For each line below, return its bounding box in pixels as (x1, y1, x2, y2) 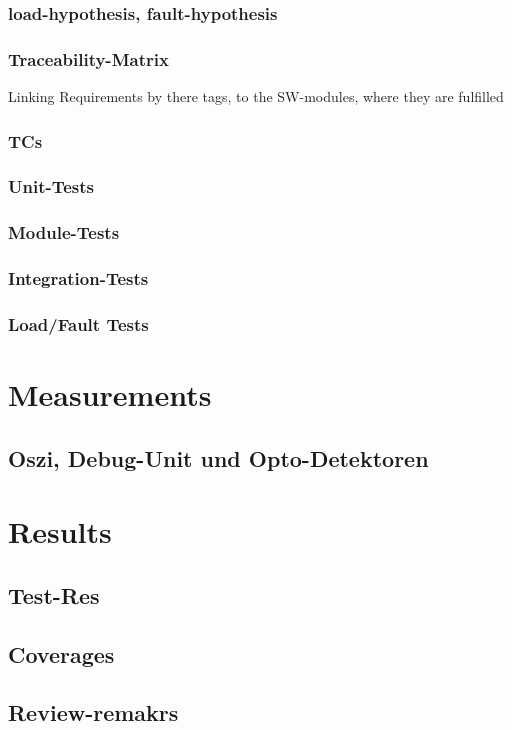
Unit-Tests (8, 174, 95, 199)
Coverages (8, 638, 115, 669)
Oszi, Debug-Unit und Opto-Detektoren (8, 442, 429, 473)
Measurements (8, 374, 212, 415)
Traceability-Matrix (8, 46, 169, 71)
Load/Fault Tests (8, 311, 149, 336)
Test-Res (8, 579, 100, 610)
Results (8, 511, 112, 552)
